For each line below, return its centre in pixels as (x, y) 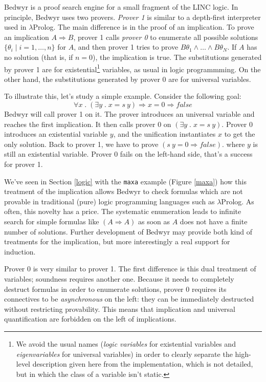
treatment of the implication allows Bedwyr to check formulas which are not (124, 191)
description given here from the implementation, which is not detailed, (143, 364)
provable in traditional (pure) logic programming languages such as (109, 201)
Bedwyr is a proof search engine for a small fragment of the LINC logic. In (121, 7)
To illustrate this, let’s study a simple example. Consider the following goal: (123, 96)
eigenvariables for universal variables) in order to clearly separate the (124, 354)
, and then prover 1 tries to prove (126, 47)
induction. (20, 251)
